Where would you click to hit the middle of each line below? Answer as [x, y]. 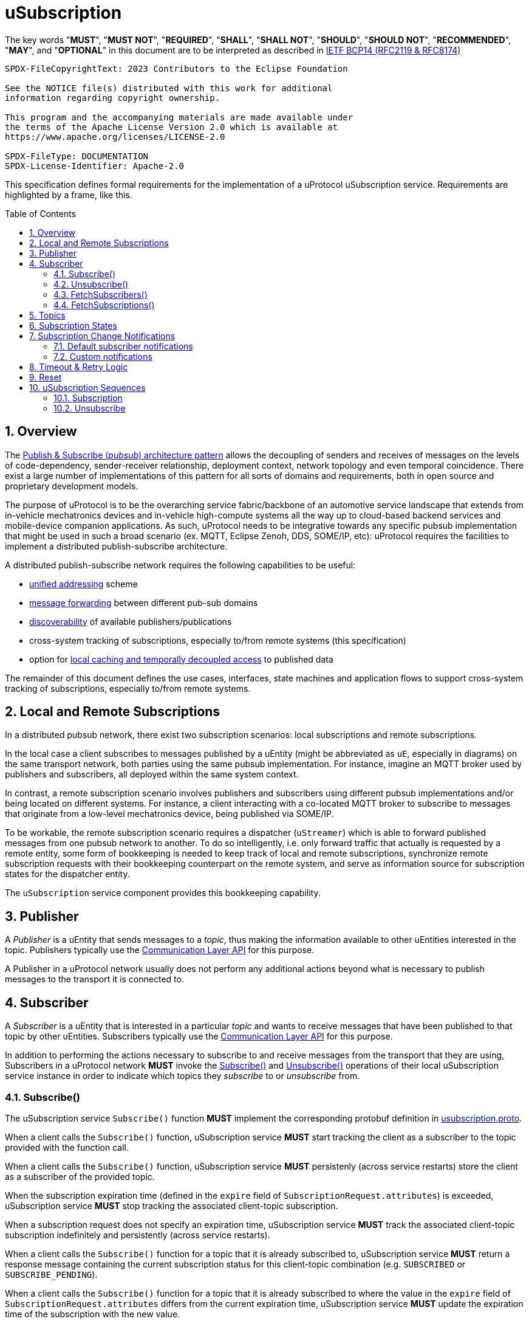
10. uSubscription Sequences [87, 387]
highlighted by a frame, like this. [69, 195]
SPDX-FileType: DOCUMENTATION [77, 156]
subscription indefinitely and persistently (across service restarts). [138, 1235]
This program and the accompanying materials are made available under [179, 117]
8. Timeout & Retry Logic [79, 367]
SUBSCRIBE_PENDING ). [51, 1274]
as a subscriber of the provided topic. [80, 1176]
